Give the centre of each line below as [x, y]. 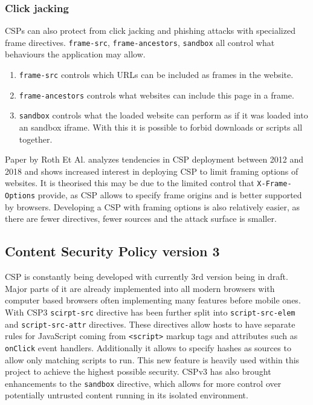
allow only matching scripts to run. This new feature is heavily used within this [152, 359]
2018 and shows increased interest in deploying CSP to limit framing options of [152, 171]
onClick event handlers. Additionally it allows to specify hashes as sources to [148, 347]
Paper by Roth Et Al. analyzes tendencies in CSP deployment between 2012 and [154, 159]
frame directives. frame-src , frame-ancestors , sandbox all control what [140, 42]
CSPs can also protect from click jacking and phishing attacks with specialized [150, 31]
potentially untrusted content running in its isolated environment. [127, 395]
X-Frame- [274, 184]
